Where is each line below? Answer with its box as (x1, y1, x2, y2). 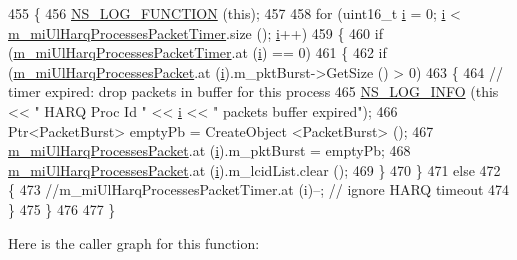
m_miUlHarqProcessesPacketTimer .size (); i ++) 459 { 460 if (8, 22, 383, 43)
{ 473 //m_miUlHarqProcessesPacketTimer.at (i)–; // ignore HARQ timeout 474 (8, 179, 510, 200)
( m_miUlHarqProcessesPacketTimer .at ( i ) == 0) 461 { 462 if (8, 42, 387, 63)
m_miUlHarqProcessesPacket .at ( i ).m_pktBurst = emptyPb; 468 (8, 140, 411, 161)
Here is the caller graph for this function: (8, 232, 260, 253)
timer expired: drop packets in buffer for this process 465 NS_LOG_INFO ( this (8, 81, 499, 102)
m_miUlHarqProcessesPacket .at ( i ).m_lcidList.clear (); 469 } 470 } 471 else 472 (8, 159, 501, 180)
